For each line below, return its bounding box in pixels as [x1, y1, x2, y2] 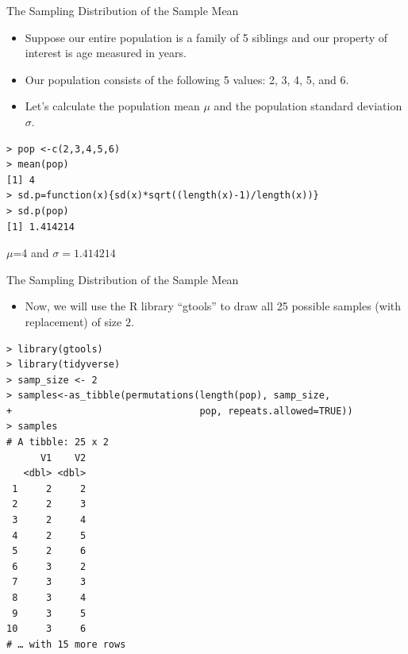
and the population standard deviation [214, 98, 402, 114]
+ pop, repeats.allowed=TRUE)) [6, 405, 353, 417]
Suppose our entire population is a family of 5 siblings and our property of [25, 29, 388, 45]
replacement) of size [25, 313, 122, 329]
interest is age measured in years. [25, 44, 187, 61]
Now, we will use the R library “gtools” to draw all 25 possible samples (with [25, 298, 402, 314]
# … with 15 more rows [6, 638, 126, 650]
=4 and [13, 244, 49, 261]
